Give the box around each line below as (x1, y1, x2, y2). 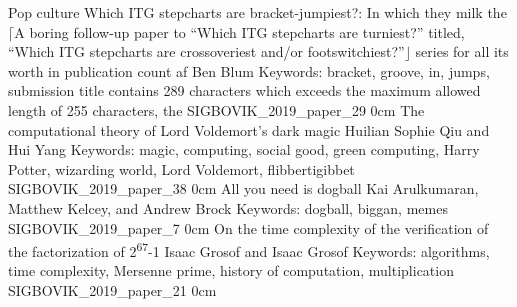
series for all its (415, 41, 509, 62)
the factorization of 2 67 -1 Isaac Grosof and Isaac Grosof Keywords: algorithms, (8, 238, 490, 261)
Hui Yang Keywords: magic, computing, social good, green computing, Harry (8, 139, 480, 160)
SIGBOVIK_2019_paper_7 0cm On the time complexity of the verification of (8, 217, 489, 238)
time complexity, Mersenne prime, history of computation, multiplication (8, 260, 454, 281)
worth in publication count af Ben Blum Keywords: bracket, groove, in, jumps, (8, 60, 490, 81)
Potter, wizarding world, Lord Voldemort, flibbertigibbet (8, 158, 355, 179)
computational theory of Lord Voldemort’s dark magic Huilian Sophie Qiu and (8, 119, 490, 140)
